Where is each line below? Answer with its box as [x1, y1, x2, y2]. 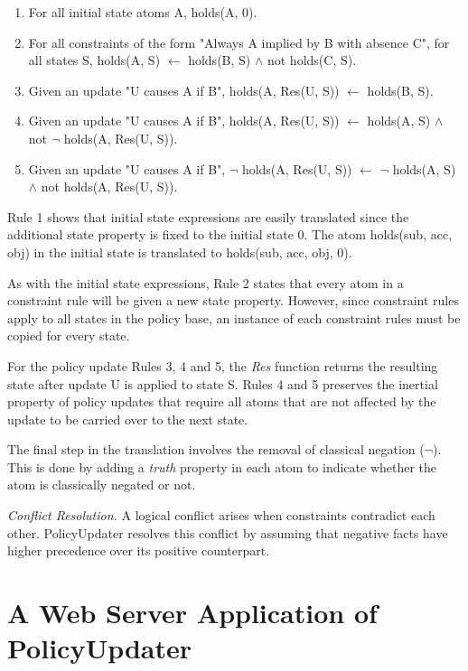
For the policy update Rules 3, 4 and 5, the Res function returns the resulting [7, 356, 438, 375]
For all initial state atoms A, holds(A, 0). [28, 3, 257, 21]
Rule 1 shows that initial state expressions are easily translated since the [7, 207, 409, 226]
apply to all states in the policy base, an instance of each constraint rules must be [7, 308, 461, 327]
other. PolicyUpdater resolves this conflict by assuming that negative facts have [7, 523, 448, 542]
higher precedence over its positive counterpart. [7, 541, 270, 560]
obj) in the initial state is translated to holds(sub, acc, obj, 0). [7, 242, 352, 261]
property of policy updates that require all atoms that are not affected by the [7, 392, 436, 411]
